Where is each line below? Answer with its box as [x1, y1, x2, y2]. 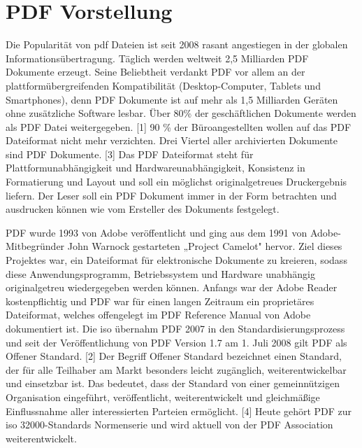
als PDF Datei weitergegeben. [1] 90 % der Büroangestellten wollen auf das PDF [6, 119, 352, 134]
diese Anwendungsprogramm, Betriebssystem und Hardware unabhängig [6, 266, 315, 281]
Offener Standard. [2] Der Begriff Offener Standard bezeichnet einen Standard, [6, 349, 342, 363]
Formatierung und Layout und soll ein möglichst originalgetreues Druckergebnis [6, 174, 347, 189]
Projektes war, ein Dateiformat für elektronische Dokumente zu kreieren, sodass [6, 253, 347, 267]
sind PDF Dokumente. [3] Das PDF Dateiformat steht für [6, 146, 254, 161]
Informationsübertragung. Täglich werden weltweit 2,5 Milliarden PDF [6, 50, 309, 65]
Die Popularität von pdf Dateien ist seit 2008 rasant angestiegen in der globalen [6, 37, 348, 52]
